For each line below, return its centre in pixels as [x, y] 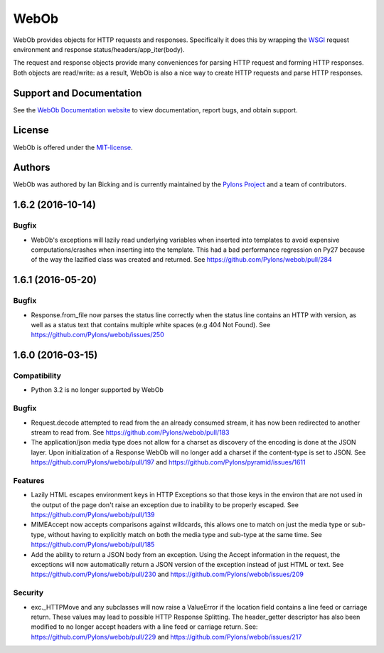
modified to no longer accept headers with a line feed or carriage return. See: [144, 627]
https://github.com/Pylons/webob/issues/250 [97, 335]
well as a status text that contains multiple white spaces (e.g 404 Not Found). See [151, 324]
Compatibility [37, 376]
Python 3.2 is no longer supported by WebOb [97, 390]
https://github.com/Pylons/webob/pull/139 [93, 515]
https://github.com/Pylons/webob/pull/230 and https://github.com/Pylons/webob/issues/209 [167, 574]
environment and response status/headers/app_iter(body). [99, 49]
